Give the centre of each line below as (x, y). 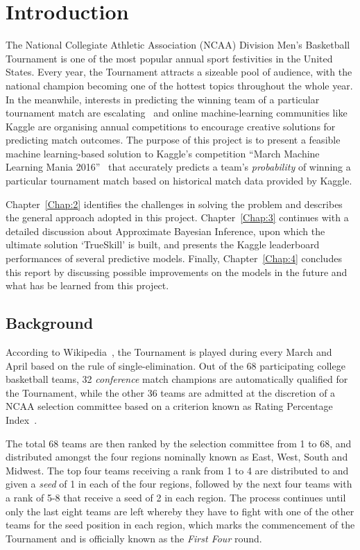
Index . (22, 419)
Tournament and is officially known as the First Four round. (134, 538)
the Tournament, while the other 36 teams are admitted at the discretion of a (171, 392)
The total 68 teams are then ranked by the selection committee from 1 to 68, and (179, 443)
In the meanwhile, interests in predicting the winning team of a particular (163, 99)
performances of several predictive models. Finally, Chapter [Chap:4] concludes (174, 258)
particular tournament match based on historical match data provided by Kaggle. (179, 181)
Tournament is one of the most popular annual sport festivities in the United (169, 58)
